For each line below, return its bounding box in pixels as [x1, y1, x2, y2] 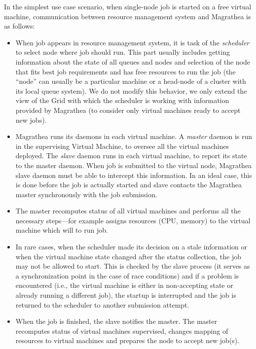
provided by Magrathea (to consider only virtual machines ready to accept [15, 105, 241, 115]
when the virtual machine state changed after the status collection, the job [15, 251, 242, 261]
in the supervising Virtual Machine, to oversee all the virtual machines [15, 140, 229, 151]
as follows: [4, 21, 35, 31]
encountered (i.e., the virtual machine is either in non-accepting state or [15, 280, 233, 290]
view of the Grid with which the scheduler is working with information [15, 95, 229, 105]
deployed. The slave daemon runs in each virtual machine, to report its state [15, 150, 247, 161]
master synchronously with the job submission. [15, 189, 157, 199]
